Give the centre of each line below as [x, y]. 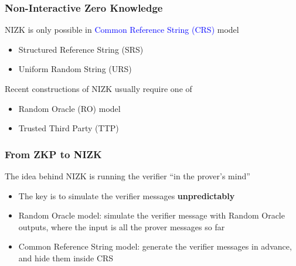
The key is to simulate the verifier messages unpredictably [127, 195]
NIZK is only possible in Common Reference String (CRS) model [122, 30]
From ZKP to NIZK [53, 154]
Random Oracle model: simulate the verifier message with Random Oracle [152, 215]
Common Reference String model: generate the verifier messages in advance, [155, 246]
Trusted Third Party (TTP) [69, 128]
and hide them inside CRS [66, 258]
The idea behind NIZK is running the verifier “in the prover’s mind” [127, 176]
